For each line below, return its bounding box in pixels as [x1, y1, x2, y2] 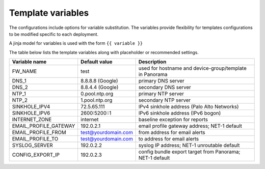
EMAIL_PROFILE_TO [12, 136, 58, 142]
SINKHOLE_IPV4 [12, 103, 51, 110]
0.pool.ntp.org [80, 90, 114, 97]
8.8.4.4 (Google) [80, 84, 119, 91]
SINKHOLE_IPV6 [12, 110, 51, 116]
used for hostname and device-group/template [138, 65, 247, 72]
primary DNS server [138, 78, 185, 84]
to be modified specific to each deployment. [9, 31, 99, 37]
